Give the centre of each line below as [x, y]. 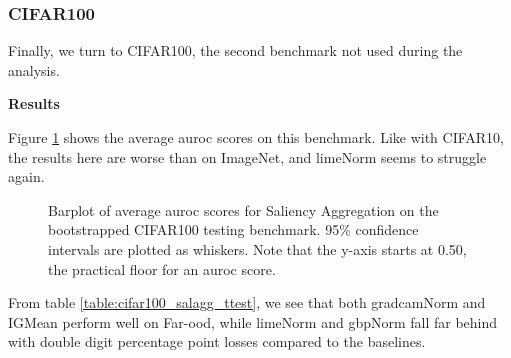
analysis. [34, 69]
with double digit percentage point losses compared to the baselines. [217, 341]
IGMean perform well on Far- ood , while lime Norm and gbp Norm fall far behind [253, 321]
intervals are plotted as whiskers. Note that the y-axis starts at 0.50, [257, 248]
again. [26, 176]
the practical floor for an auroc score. [162, 268]
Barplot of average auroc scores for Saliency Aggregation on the [243, 209]
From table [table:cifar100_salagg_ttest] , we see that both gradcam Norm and [247, 302]
